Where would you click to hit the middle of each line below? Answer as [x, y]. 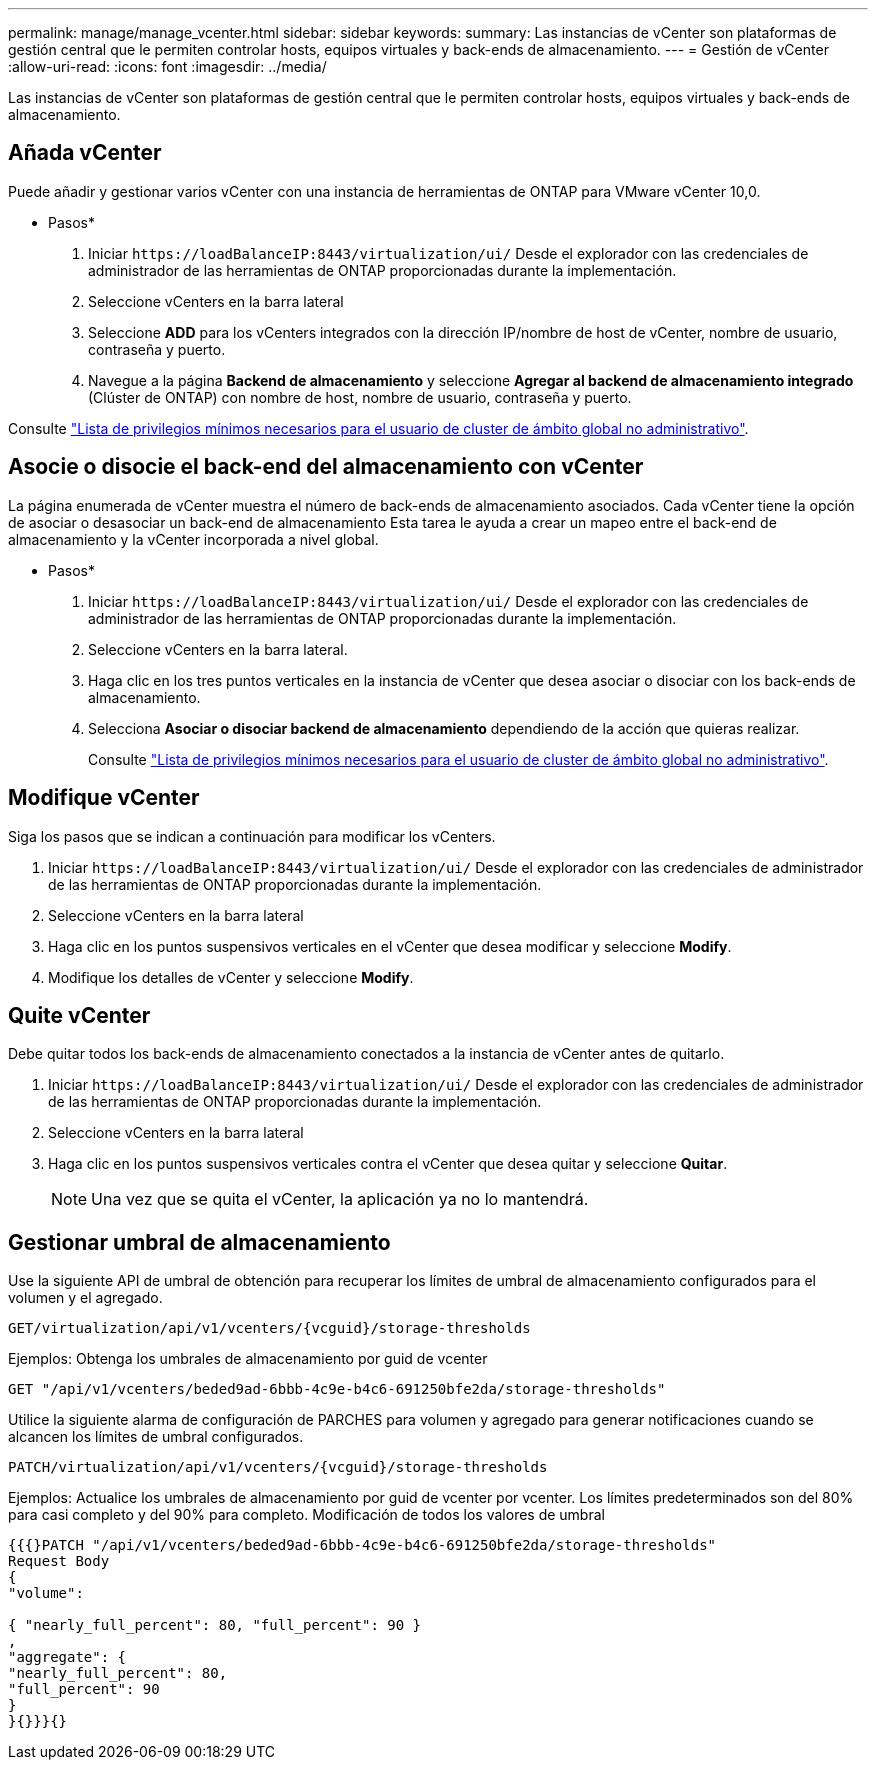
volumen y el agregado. [85, 1298]
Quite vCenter [79, 1015]
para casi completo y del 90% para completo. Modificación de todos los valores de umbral [306, 1515]
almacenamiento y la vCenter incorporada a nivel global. [193, 539]
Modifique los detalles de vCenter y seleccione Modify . [231, 977]
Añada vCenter [85, 153]
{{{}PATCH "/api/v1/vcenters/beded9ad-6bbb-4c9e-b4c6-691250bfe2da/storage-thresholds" [362, 1545]
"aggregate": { [67, 1657]
